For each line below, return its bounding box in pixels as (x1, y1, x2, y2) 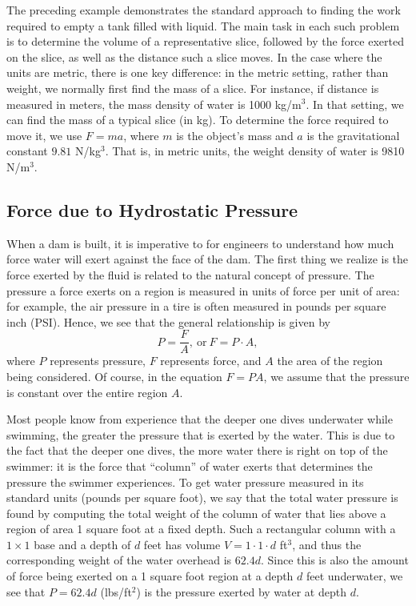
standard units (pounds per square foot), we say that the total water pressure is (6, 489, 398, 506)
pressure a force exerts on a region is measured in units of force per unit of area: (6, 282, 400, 299)
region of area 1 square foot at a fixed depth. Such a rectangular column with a (6, 520, 396, 537)
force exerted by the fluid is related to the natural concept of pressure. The (6, 266, 374, 283)
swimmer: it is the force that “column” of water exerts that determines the (6, 457, 373, 474)
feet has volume (143, 536, 221, 552)
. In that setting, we (306, 95, 404, 112)
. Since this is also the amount (260, 552, 409, 568)
